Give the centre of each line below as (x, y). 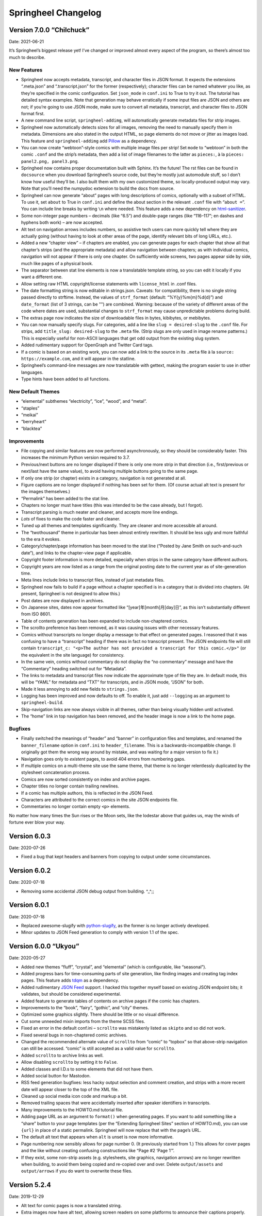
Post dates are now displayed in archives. (63, 600)
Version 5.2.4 (30, 1185)
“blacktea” (32, 429)
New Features (26, 70)
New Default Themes (34, 392)
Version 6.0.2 (30, 871)
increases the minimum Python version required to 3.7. (75, 458)
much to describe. (27, 57)
